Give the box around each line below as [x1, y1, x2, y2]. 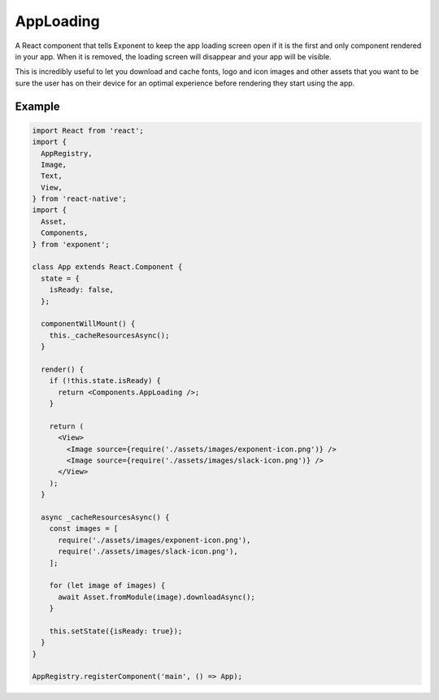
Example [15, 99, 60, 113]
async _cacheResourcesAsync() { [41, 513, 170, 522]
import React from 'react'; [32, 126, 144, 135]
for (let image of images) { [49, 581, 166, 590]
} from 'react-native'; [32, 194, 128, 203]
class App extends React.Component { [32, 263, 183, 272]
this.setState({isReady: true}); [49, 626, 183, 636]
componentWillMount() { [41, 320, 136, 328]
